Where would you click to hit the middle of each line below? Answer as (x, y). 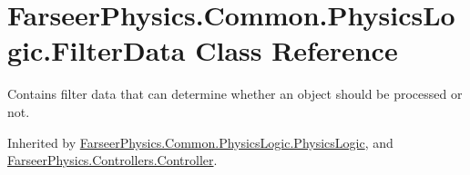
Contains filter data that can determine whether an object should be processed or (235, 94)
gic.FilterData (97, 50)
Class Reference (296, 50)
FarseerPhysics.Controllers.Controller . (112, 160)
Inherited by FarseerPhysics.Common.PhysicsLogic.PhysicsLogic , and (200, 142)
